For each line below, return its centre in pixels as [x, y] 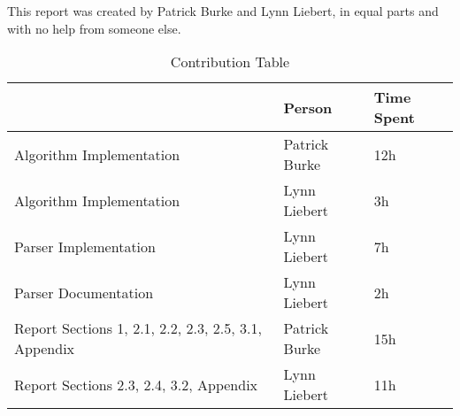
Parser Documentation [84, 292]
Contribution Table [230, 62]
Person [308, 107]
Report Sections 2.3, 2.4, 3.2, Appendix [136, 384]
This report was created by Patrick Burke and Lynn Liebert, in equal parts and [223, 11]
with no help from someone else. [94, 28]
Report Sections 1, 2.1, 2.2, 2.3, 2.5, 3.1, [138, 328]
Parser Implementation [85, 246]
